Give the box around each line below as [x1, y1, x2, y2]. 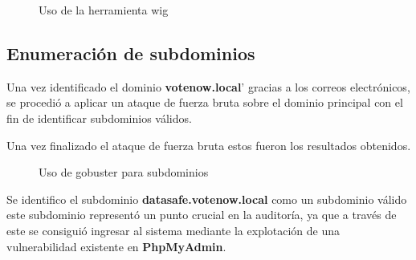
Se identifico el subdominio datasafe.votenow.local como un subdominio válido [6, 190, 407, 207]
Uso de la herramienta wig [39, 2, 169, 18]
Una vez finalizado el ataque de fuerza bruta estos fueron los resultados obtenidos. [6, 136, 411, 153]
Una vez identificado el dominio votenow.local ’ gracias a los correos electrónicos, [6, 78, 410, 95]
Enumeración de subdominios [6, 40, 255, 65]
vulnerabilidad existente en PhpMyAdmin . [6, 238, 226, 254]
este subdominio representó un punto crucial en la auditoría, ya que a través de [6, 206, 397, 223]
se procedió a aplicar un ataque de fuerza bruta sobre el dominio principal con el [6, 94, 403, 111]
